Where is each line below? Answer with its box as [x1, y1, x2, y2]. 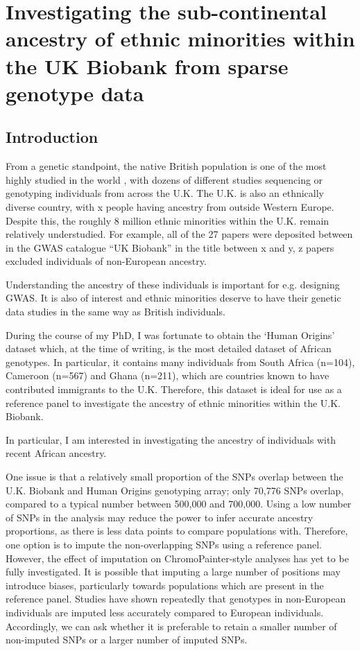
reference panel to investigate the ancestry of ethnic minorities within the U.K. [6, 395, 341, 410]
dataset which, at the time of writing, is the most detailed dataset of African [6, 341, 332, 356]
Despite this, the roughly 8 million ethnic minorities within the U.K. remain [6, 213, 329, 227]
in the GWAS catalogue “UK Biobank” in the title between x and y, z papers [6, 240, 334, 254]
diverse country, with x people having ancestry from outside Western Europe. [6, 199, 334, 214]
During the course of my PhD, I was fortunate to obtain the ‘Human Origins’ [6, 327, 335, 342]
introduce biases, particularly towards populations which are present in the [6, 578, 324, 592]
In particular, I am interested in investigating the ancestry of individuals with [6, 432, 336, 446]
